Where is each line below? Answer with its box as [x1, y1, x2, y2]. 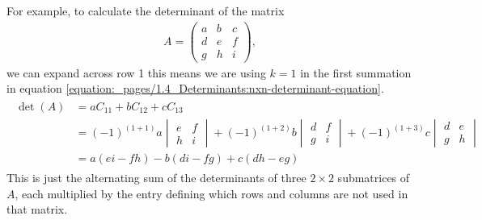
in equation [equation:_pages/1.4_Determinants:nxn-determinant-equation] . [6, 80, 384, 97]
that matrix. [6, 201, 68, 218]
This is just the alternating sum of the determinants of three [6, 169, 307, 186]
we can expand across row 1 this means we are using [6, 64, 266, 81]
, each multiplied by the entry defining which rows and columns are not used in [15, 185, 408, 201]
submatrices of [337, 169, 410, 186]
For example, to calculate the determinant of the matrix [6, 2, 285, 19]
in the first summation [300, 64, 412, 81]
